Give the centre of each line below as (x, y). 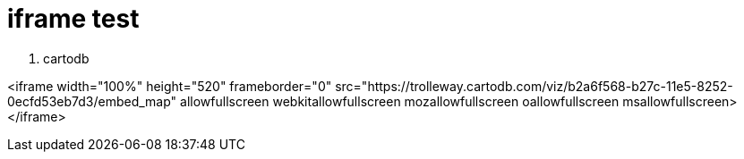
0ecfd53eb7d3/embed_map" (92, 101)
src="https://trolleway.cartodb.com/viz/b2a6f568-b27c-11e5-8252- (534, 86)
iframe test (73, 19)
